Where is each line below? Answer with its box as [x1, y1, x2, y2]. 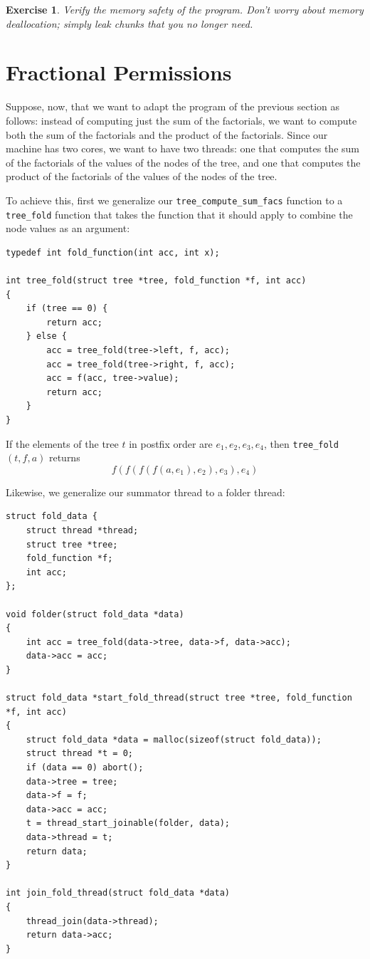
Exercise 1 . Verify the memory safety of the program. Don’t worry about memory [6, 2, 364, 16]
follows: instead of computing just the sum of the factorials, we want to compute [6, 112, 357, 127]
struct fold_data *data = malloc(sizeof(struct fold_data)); [26, 734, 322, 745]
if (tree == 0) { [26, 303, 108, 314]
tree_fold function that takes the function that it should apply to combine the [6, 206, 353, 221]
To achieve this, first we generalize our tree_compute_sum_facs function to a [6, 192, 343, 207]
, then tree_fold [264, 436, 339, 451]
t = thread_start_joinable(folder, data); [26, 818, 230, 829]
